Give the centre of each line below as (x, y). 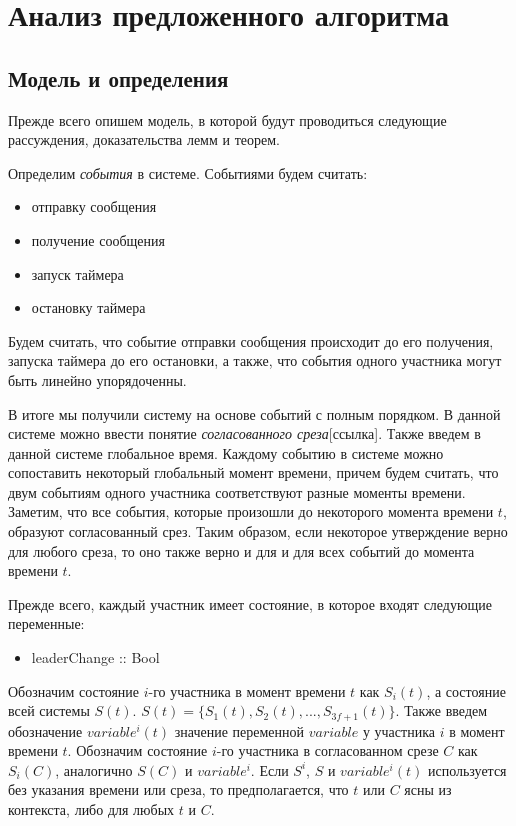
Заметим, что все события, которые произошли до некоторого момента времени (251, 511)
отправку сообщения (94, 206)
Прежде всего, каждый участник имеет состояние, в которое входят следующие (250, 603)
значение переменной (239, 730)
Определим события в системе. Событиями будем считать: (188, 172)
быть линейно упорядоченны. (97, 379)
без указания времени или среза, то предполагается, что (178, 789)
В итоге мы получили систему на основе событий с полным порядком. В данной (254, 413)
